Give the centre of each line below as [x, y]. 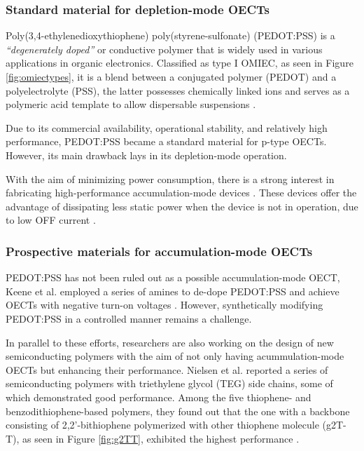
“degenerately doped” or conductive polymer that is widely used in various [164, 49]
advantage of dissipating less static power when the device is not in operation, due [182, 206]
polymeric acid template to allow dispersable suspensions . [131, 104]
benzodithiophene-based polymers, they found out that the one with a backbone [178, 411]
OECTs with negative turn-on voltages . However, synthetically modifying [164, 305]
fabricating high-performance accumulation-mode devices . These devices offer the [181, 193]
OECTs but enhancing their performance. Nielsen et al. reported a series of [167, 369]
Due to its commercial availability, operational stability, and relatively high [167, 127]
